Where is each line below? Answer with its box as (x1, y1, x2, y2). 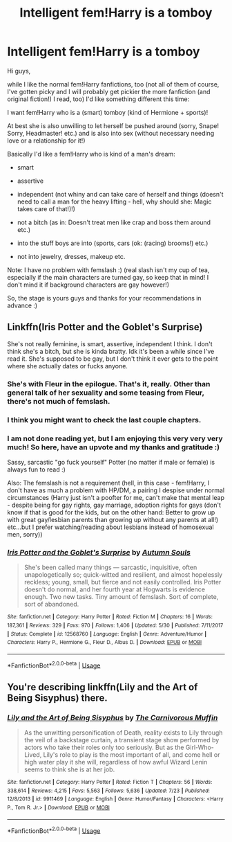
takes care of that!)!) (17, 204, 76, 213)
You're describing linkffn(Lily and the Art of (7, 681, 198, 693)
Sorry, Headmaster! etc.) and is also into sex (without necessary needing (7, 129, 215, 137)
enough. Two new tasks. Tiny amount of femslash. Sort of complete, (23, 593, 219, 601)
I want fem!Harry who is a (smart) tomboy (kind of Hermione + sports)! (7, 108, 209, 116)
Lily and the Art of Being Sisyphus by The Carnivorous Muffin (7, 713, 218, 722)
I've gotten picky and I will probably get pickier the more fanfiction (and (7, 87, 211, 96)
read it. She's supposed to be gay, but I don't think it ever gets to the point (7, 355, 218, 363)
